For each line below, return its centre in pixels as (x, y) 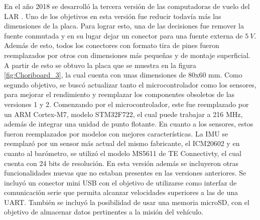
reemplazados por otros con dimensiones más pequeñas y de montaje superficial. (127, 55)
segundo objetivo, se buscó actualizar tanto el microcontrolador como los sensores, (130, 84)
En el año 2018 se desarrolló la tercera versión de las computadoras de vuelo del (127, 6)
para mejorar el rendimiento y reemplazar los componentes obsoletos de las (119, 94)
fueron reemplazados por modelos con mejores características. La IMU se (116, 133)
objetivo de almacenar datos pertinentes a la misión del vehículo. (104, 212)
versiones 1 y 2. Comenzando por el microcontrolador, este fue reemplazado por (126, 104)
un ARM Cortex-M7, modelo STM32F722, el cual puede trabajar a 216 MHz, (123, 114)
